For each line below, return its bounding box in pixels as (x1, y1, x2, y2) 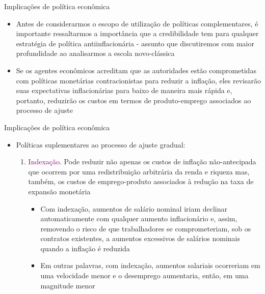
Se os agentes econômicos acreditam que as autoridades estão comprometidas (16, 65, 256, 75)
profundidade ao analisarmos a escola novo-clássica (16, 48, 175, 58)
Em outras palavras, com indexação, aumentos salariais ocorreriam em (40, 260, 260, 271)
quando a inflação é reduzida (40, 243, 130, 253)
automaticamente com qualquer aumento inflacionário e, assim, (40, 213, 237, 224)
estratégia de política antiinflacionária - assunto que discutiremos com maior (16, 38, 254, 48)
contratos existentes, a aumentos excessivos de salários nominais (40, 233, 240, 244)
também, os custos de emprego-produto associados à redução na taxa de (28, 176, 254, 187)
